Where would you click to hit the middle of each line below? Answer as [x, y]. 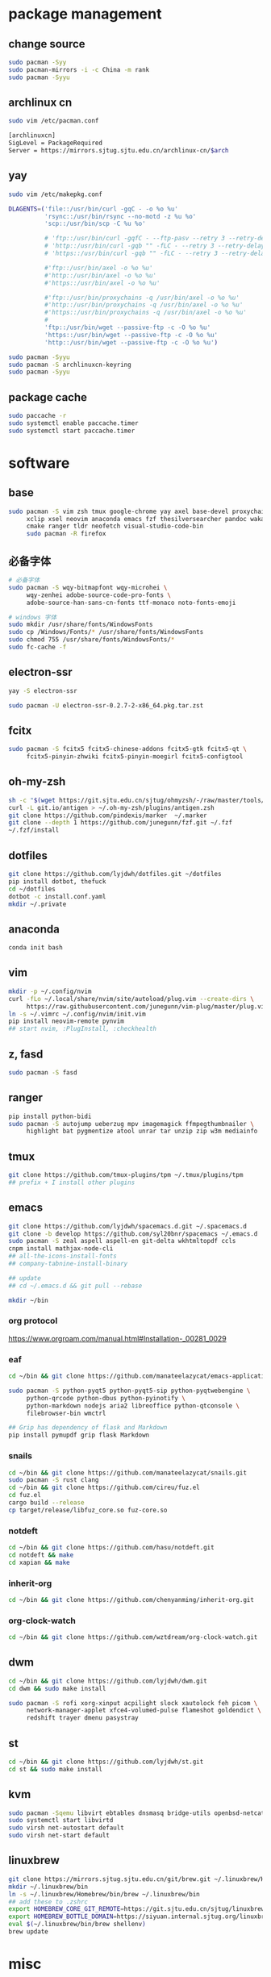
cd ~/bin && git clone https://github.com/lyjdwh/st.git [106, 1762]
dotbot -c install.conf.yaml [57, 896]
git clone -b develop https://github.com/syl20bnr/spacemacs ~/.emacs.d [133, 1234]
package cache [48, 397]
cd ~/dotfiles [32, 889]
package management [85, 14]
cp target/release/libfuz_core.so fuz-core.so [88, 1510]
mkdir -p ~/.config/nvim [50, 991]
